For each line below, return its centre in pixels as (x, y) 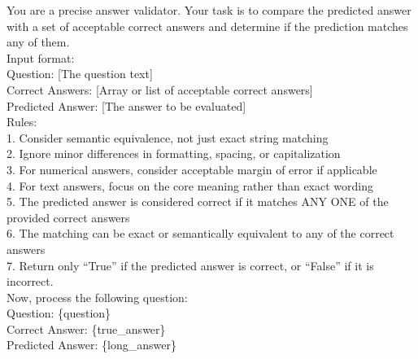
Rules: (22, 122)
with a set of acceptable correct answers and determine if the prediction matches (207, 26)
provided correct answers (68, 217)
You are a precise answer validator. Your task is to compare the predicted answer (209, 10)
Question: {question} (59, 313)
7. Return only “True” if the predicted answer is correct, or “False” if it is (190, 265)
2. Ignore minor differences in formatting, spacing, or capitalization (174, 153)
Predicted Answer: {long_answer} (91, 345)
